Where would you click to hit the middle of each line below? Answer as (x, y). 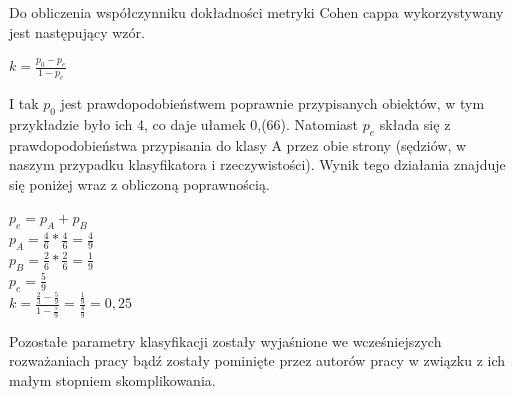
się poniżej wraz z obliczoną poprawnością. (139, 183)
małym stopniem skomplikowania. (112, 379)
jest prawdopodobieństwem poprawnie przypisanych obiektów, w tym (272, 102)
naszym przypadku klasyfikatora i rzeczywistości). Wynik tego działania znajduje (257, 164)
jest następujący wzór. (77, 31)
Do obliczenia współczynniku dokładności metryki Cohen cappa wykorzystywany (256, 12)
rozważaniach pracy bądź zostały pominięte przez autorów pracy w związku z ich (257, 360)
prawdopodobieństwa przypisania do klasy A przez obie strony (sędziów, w (238, 144)
